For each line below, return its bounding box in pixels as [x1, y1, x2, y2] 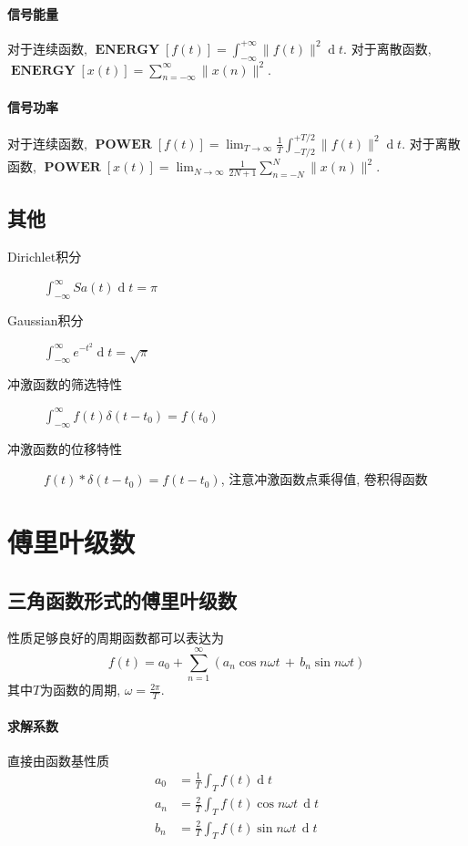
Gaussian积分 [7, 310, 84, 329]
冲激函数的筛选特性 [7, 375, 122, 394]
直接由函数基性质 [7, 750, 109, 769]
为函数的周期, [40, 680, 121, 699]
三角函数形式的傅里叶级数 [7, 585, 237, 614]
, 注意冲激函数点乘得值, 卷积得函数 [220, 469, 428, 489]
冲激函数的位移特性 [7, 438, 122, 458]
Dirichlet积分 [7, 246, 82, 265]
